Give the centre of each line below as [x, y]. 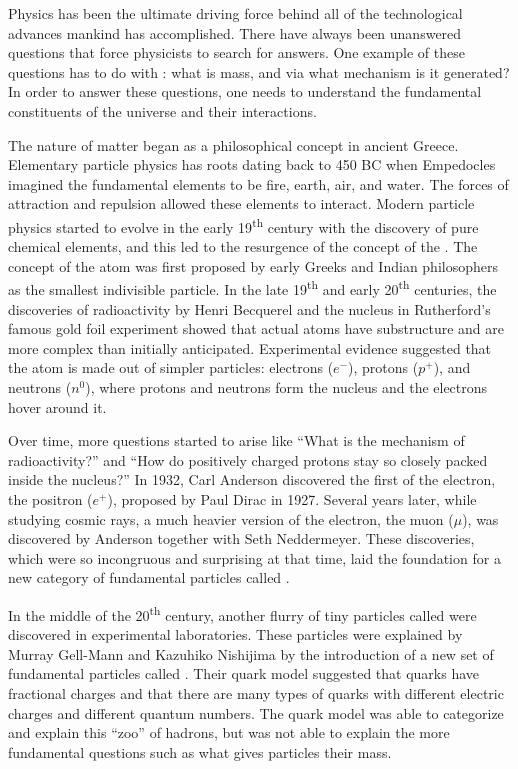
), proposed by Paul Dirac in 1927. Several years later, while [292, 498]
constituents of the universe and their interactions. [162, 110]
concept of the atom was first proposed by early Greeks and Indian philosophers [253, 265]
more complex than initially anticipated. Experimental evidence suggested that [250, 347]
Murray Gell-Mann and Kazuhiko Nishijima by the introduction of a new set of [251, 653]
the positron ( [50, 498]
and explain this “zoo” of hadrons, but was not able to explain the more [229, 732]
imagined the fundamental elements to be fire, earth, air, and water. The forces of [258, 183]
